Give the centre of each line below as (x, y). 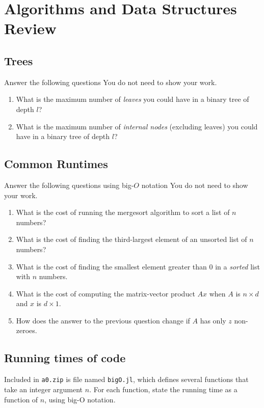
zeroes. (27, 330)
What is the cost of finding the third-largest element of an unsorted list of (131, 239)
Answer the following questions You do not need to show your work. (111, 82)
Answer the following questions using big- (69, 185)
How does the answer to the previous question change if (103, 320)
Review (30, 28)
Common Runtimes (56, 164)
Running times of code (65, 358)
